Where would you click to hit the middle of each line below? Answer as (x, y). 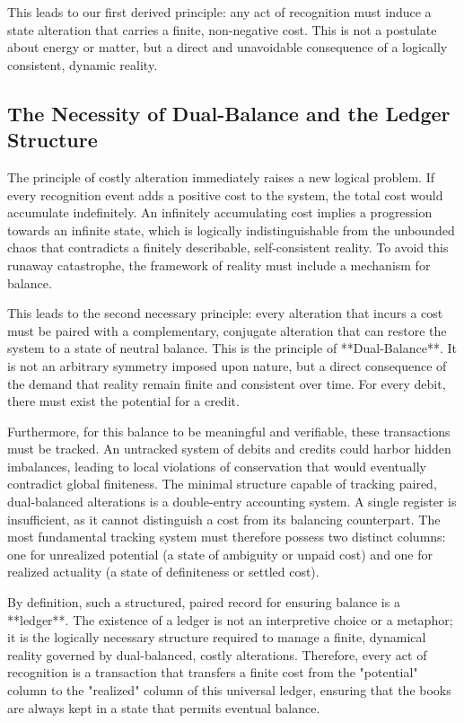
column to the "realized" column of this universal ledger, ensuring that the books (229, 690)
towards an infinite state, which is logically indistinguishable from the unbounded (231, 229)
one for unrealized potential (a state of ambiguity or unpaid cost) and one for (220, 554)
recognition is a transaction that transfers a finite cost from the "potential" (213, 672)
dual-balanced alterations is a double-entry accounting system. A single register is (232, 502)
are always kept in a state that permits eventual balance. (164, 707)
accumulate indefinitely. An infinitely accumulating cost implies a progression (220, 212)
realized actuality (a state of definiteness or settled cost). (163, 572)
